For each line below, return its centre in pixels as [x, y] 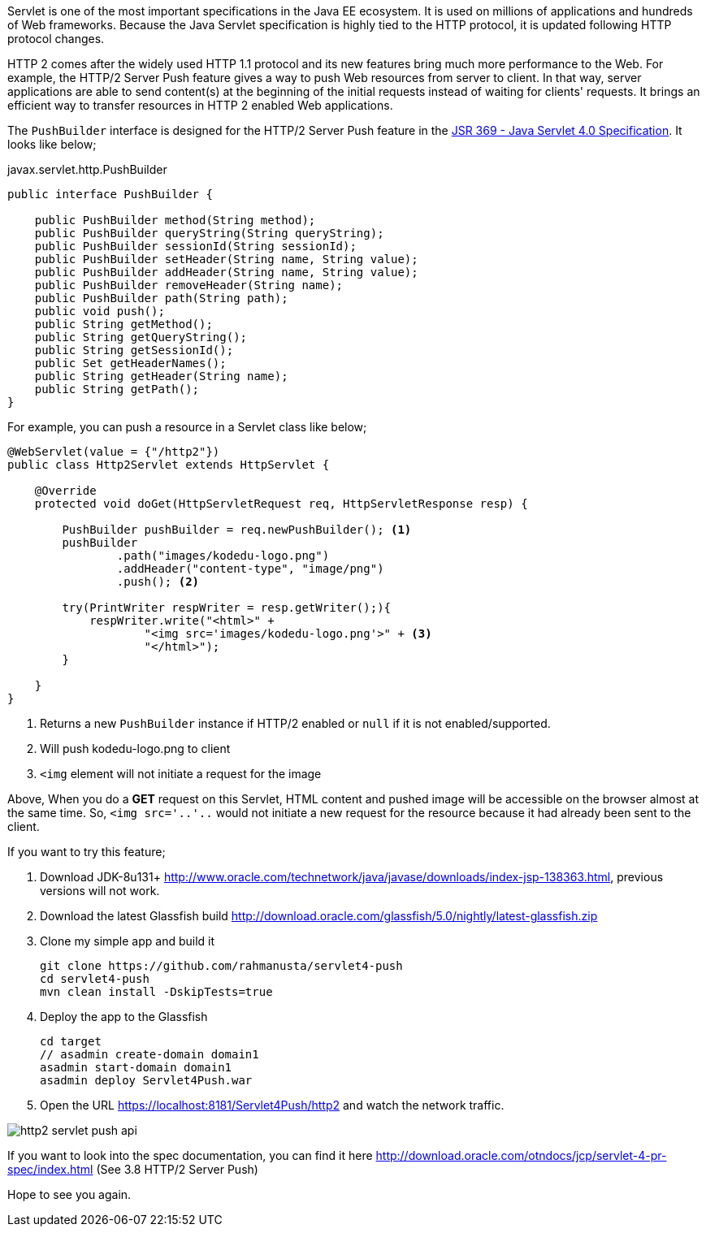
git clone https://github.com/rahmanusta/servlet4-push [221, 966]
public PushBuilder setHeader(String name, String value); [226, 259]
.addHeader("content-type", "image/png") [250, 569]
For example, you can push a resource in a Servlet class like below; [187, 427]
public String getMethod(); [123, 324]
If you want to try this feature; [87, 852]
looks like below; [52, 144]
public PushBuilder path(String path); [161, 298]
